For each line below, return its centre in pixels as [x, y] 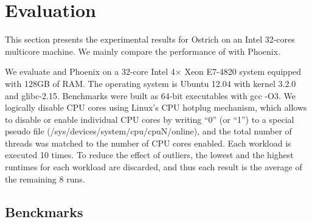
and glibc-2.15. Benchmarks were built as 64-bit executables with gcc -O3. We [151, 95]
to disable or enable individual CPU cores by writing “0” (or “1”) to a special [150, 119]
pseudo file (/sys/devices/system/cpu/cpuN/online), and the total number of [148, 131]
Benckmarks [44, 211]
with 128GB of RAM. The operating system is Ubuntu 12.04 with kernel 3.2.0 [151, 83]
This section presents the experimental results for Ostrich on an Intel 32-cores [150, 39]
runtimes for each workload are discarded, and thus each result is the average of [154, 167]
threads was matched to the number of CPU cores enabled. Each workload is [148, 143]
